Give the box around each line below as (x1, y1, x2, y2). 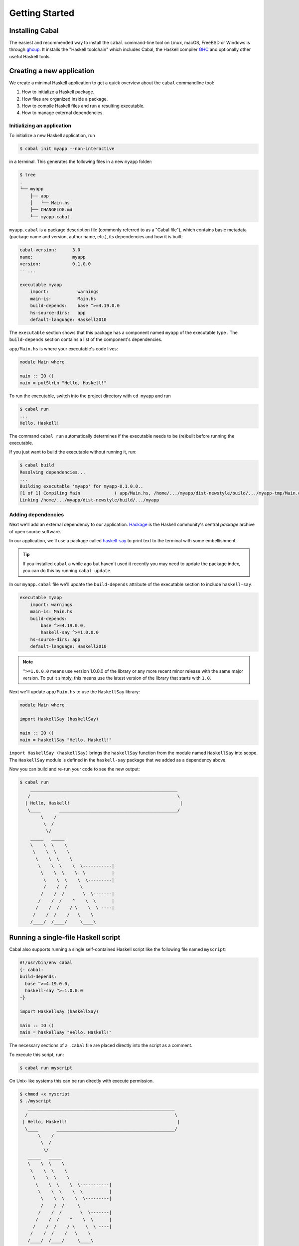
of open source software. (9, 528, 61, 534)
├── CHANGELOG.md (30, 207, 73, 213)
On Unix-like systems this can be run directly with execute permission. (9, 1078, 154, 1084)
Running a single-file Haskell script (9, 934, 121, 942)
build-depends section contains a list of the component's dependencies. (9, 336, 162, 342)
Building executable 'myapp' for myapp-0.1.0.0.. (19, 483, 144, 489)
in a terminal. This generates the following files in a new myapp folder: (9, 158, 152, 164)
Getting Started (9, 7, 75, 18)
